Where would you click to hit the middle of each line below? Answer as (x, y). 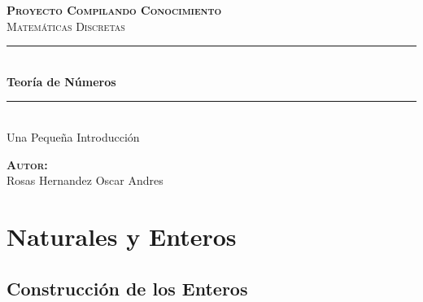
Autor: (27, 164)
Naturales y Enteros (122, 236)
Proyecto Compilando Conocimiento (114, 10)
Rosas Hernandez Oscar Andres (85, 180)
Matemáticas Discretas (66, 26)
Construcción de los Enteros (127, 288)
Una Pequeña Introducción (73, 136)
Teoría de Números (61, 81)
